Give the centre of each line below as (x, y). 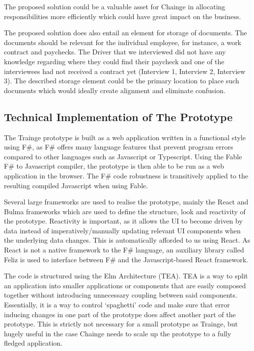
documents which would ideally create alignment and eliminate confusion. (115, 90)
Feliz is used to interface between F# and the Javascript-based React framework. (126, 259)
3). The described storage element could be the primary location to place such (122, 81)
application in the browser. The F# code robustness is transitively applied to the (126, 175)
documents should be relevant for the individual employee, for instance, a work (123, 42)
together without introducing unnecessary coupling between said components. (121, 295)
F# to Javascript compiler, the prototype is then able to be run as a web (114, 166)
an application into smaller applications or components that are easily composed (125, 285)
